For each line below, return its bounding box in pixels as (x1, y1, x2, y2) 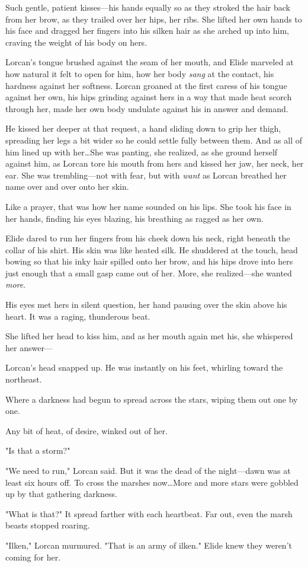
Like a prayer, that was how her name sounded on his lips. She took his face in (5, 200, 291, 212)
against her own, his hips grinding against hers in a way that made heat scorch (5, 91, 292, 103)
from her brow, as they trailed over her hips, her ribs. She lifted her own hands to (5, 12, 302, 25)
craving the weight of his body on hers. (5, 36, 147, 48)
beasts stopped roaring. (5, 519, 90, 531)
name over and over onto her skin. (5, 180, 129, 193)
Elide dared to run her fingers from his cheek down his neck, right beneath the (5, 232, 290, 244)
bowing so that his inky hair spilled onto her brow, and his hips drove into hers (5, 255, 293, 267)
